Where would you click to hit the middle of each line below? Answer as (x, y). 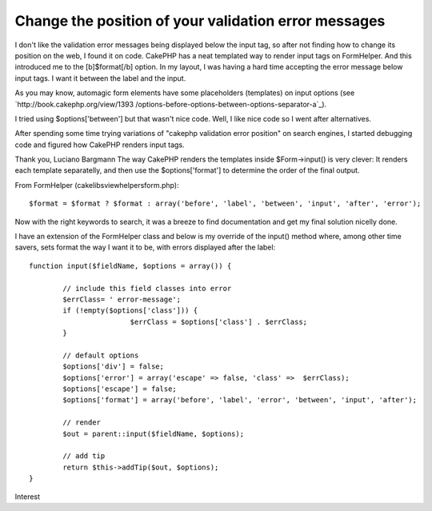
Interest (27, 497)
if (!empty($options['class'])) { (130, 311)
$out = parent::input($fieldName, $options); (153, 433)
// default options (101, 355)
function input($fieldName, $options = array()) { (130, 265)
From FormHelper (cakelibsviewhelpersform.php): (97, 185)
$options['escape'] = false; (120, 389)
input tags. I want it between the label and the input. (100, 78)
